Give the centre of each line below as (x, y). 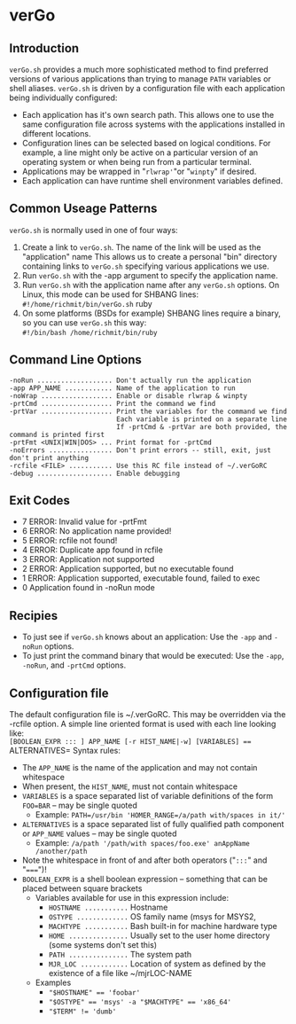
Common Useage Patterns (83, 209)
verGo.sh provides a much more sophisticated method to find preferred (139, 69)
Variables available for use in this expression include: (132, 898)
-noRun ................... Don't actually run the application (130, 380)
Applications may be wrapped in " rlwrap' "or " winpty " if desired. (139, 171)
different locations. (56, 133)
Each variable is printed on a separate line (202, 419)
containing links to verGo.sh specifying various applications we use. (146, 266)
